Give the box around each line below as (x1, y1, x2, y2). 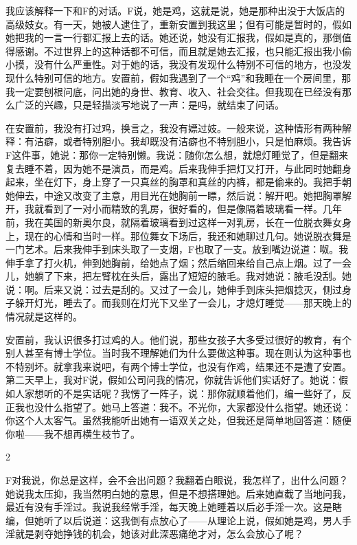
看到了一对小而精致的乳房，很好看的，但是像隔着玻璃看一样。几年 (43, 201, 342, 216)
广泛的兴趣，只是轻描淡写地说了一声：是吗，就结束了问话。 (14, 98, 284, 112)
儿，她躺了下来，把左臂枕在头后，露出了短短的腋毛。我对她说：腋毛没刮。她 (5, 269, 352, 283)
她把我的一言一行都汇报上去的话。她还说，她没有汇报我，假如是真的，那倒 (5, 30, 342, 45)
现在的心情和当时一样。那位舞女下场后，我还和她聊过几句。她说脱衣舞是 (24, 228, 352, 243)
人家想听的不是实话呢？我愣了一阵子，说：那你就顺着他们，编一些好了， (14, 386, 342, 401)
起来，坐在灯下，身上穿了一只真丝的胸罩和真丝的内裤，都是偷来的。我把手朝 (5, 175, 352, 189)
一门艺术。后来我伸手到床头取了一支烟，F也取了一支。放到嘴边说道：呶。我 (5, 242, 349, 256)
